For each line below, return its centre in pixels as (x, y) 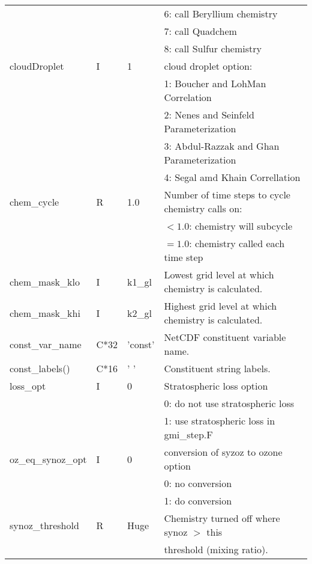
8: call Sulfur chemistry (213, 48)
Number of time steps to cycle (227, 195)
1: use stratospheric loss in (220, 421)
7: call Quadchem (200, 31)
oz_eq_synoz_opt (48, 459)
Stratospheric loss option (216, 386)
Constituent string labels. (217, 368)
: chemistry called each (237, 243)
